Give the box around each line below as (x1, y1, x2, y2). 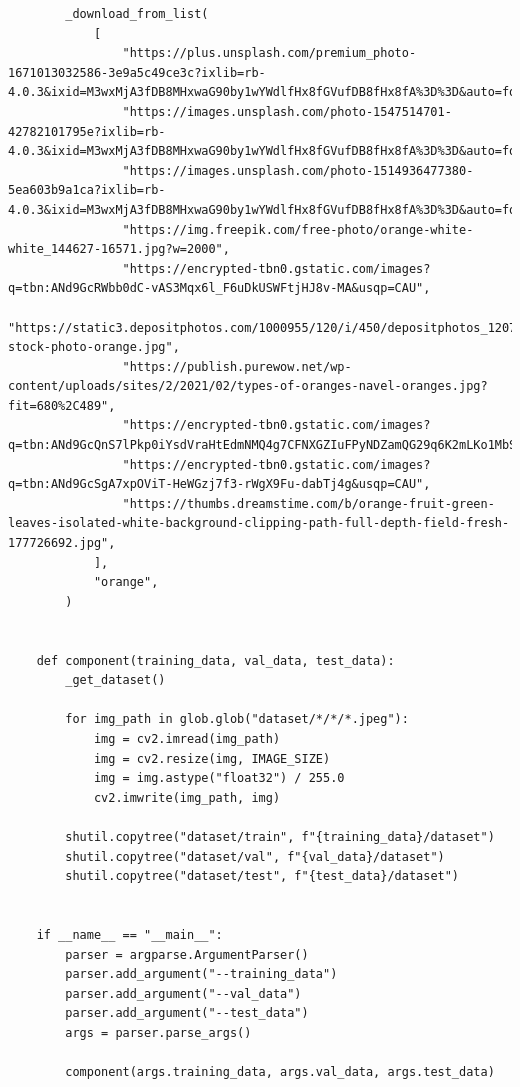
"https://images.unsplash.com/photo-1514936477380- (122, 163, 474, 178)
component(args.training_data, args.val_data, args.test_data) (65, 1065, 495, 1080)
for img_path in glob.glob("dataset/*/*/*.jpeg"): (65, 712, 409, 727)
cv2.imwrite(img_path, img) (93, 790, 281, 805)
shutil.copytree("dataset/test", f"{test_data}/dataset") (65, 869, 460, 884)
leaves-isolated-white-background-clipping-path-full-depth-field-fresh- (8, 516, 510, 531)
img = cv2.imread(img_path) (93, 731, 281, 746)
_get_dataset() (65, 673, 166, 688)
